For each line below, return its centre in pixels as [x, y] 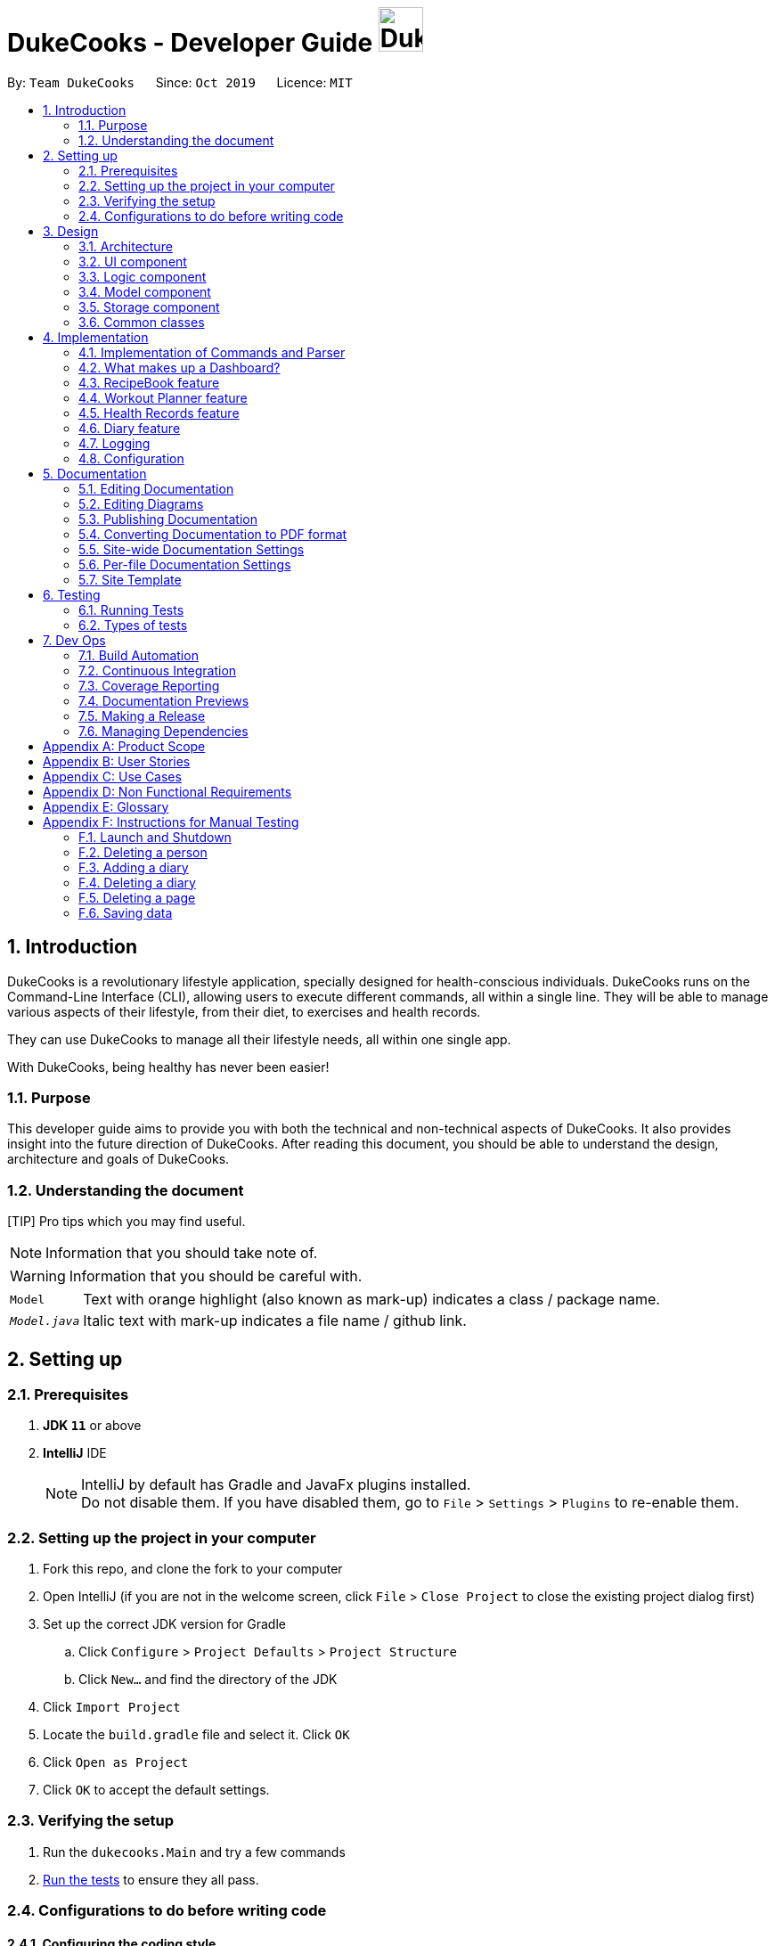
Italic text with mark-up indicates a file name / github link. [275, 1321]
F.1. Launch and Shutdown [155, 837]
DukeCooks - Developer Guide [190, 43]
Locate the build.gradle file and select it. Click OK [196, 1735]
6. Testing [72, 594]
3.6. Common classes [142, 322]
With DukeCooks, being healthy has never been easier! [168, 1067]
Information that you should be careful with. [216, 1276]
